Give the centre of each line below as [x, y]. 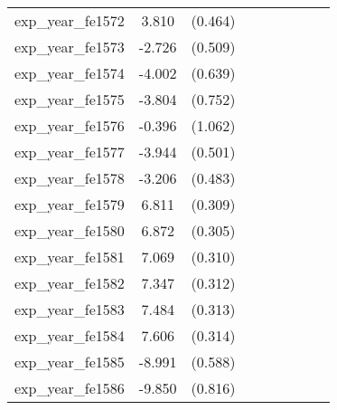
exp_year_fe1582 [70, 283]
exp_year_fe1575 [70, 99]
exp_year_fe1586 [70, 388]
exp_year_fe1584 [70, 335]
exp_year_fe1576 [70, 125]
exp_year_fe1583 [70, 309]
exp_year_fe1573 [70, 47]
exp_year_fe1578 [70, 178]
